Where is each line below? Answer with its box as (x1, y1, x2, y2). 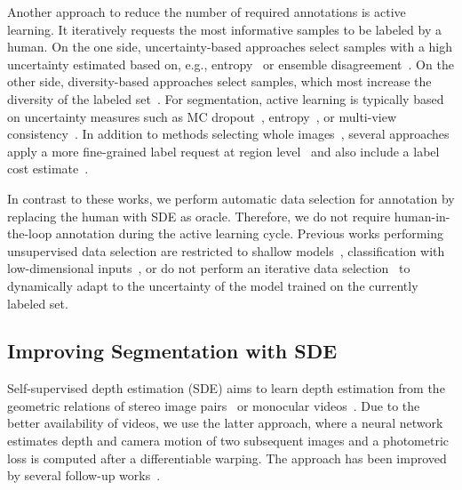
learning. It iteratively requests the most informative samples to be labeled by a (7, 20, 442, 38)
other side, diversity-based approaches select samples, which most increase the (7, 72, 432, 91)
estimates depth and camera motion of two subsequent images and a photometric (7, 431, 450, 450)
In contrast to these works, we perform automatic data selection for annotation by (7, 189, 455, 207)
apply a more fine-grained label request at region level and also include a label (7, 141, 440, 160)
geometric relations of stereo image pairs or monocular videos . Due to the (7, 396, 420, 414)
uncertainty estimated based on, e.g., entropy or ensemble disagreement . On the (7, 54, 454, 73)
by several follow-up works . (7, 466, 161, 485)
